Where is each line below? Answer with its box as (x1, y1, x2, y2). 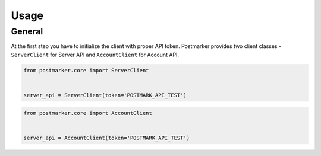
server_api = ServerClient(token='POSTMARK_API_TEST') (23, 92, 187, 98)
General (11, 26, 43, 37)
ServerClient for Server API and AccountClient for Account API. (11, 51, 180, 58)
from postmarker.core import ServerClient (23, 67, 149, 74)
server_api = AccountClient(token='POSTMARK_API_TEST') (23, 134, 190, 141)
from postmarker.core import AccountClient (23, 110, 153, 116)
